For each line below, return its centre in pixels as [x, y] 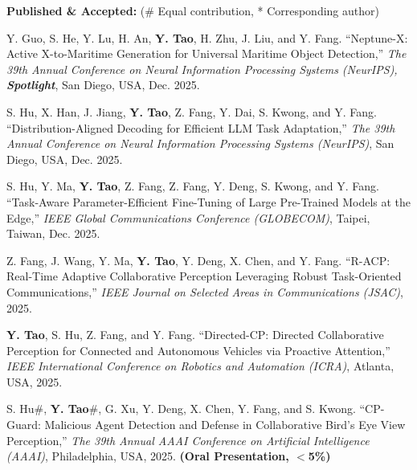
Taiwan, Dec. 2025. [53, 233]
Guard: [24, 425]
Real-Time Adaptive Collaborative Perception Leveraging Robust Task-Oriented [204, 276]
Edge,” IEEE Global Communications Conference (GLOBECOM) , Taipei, [188, 217]
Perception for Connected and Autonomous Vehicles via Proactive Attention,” [198, 350]
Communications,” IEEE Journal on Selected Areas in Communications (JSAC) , [205, 291]
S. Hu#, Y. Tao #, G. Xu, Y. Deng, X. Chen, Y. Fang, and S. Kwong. [181, 409]
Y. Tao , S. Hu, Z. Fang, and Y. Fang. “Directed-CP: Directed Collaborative [195, 335]
